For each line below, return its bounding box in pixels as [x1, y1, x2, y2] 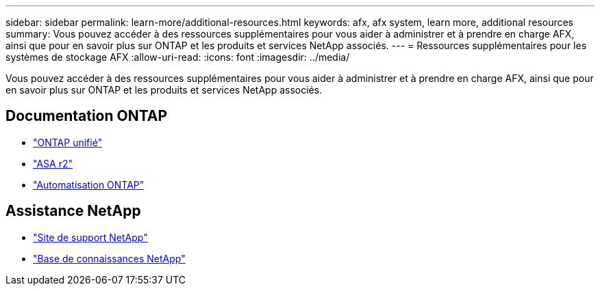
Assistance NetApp [5, 202, 141, 220]
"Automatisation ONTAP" [33, 178, 145, 191]
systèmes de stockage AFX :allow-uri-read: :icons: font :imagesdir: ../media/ [5, 51, 350, 63]
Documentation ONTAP [5, 107, 168, 125]
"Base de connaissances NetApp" [33, 252, 186, 264]
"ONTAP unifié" [33, 136, 103, 148]
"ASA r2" [33, 157, 73, 169]
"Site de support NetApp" [33, 231, 148, 243]
